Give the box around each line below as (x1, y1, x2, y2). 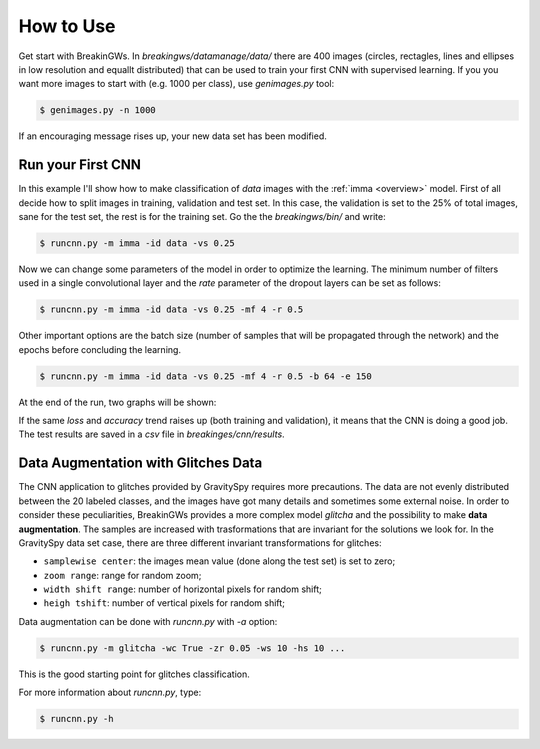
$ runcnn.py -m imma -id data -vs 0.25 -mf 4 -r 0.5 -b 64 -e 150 (39, 370, 372, 382)
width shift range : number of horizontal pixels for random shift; (43, 583, 322, 595)
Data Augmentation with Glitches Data (18, 455, 263, 472)
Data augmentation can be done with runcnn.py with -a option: (18, 615, 278, 627)
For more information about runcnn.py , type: (18, 686, 202, 699)
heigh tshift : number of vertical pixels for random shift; (43, 597, 285, 609)
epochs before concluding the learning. (18, 343, 182, 355)
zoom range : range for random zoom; (43, 569, 202, 581)
